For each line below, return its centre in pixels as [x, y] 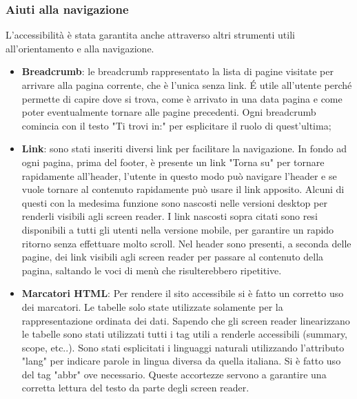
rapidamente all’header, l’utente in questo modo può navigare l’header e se [179, 175]
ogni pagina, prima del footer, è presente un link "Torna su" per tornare [173, 162]
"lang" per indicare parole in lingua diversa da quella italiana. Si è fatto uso [181, 361]
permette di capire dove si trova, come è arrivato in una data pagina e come [182, 98]
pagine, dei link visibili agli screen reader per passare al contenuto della [173, 257]
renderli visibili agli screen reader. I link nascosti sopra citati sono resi [170, 216]
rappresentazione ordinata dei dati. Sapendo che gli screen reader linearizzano [186, 320]
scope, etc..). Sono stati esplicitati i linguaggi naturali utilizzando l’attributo [183, 347]
